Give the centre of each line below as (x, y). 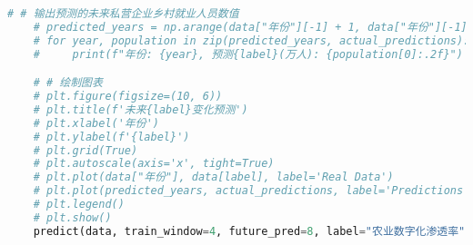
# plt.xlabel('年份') (96, 123)
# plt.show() (72, 217)
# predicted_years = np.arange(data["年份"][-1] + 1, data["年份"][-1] (250, 27)
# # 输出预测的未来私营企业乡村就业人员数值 (123, 14)
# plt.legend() (79, 205)
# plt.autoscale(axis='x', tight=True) (154, 164)
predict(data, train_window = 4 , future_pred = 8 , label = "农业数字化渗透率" (249, 231)
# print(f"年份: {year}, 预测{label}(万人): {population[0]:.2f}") (248, 54)
